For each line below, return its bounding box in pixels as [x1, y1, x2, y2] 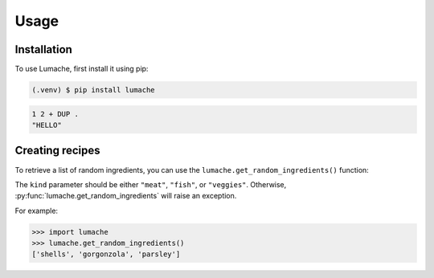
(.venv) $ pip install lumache [31, 85, 156, 95]
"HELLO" [31, 121, 62, 130]
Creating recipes [14, 144, 100, 157]
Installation [14, 43, 72, 56]
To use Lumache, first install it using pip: [14, 64, 149, 74]
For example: [14, 206, 59, 215]
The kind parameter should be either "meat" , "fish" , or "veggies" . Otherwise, [14, 179, 287, 189]
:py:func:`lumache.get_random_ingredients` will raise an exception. [14, 191, 237, 201]
